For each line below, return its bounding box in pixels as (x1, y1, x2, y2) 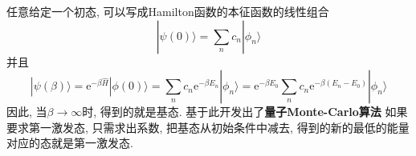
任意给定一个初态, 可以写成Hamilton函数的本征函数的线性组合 (6, 3, 329, 19)
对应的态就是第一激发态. (6, 134, 133, 151)
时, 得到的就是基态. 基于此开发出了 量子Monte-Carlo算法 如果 (82, 103, 408, 120)
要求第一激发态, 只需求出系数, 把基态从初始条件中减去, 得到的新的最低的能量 (6, 118, 410, 135)
